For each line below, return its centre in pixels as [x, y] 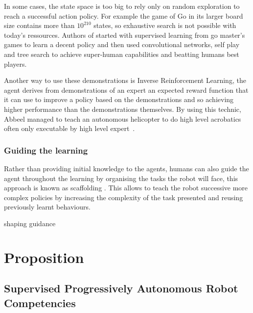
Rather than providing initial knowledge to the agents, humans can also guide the [126, 168]
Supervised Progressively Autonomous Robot [121, 288]
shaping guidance [30, 223]
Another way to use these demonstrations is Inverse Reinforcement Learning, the [125, 80]
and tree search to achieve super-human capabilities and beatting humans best [122, 54]
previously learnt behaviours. [47, 207]
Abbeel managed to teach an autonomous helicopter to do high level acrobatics [123, 118]
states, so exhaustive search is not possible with [165, 25]
